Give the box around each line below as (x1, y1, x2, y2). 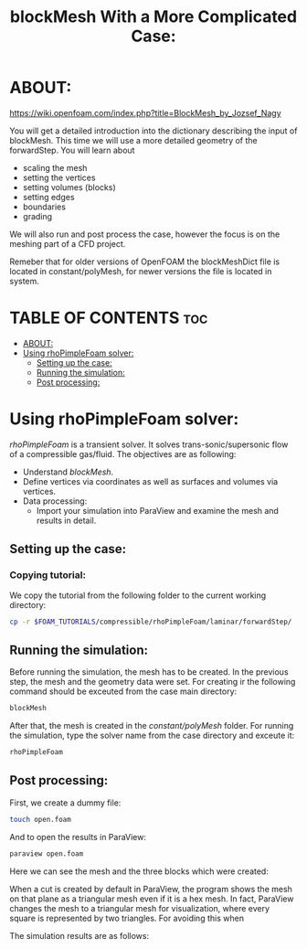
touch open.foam (9, 815, 71, 824)
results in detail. (36, 515, 97, 526)
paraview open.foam (9, 848, 84, 858)
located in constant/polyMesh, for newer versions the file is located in (9, 265, 272, 276)
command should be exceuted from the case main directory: (9, 686, 238, 697)
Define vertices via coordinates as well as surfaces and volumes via (22, 475, 279, 486)
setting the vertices (22, 172, 96, 183)
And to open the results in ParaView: (9, 831, 147, 842)
